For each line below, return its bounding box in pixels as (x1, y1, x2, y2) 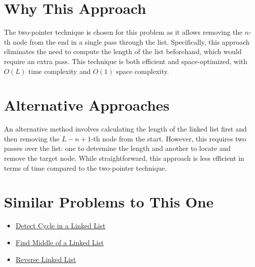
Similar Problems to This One (4, 192, 214, 212)
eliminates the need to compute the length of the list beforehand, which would (4, 46, 242, 57)
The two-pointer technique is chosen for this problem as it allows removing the (4, 27, 243, 37)
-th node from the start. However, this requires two (91, 133, 246, 143)
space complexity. (116, 66, 169, 76)
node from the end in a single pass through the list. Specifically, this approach (12, 36, 250, 47)
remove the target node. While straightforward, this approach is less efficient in (4, 153, 245, 163)
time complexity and (28, 66, 91, 76)
